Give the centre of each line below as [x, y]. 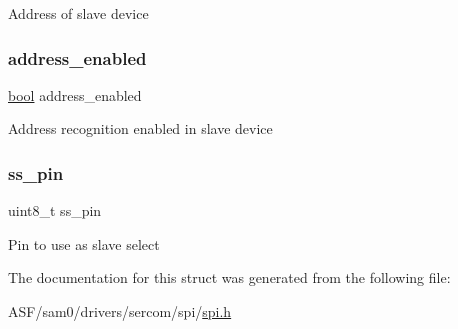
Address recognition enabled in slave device [140, 128]
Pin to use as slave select [84, 243]
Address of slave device [78, 13]
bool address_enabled [75, 94]
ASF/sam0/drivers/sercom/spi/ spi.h [120, 311]
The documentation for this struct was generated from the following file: [229, 277]
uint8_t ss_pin [55, 210]
